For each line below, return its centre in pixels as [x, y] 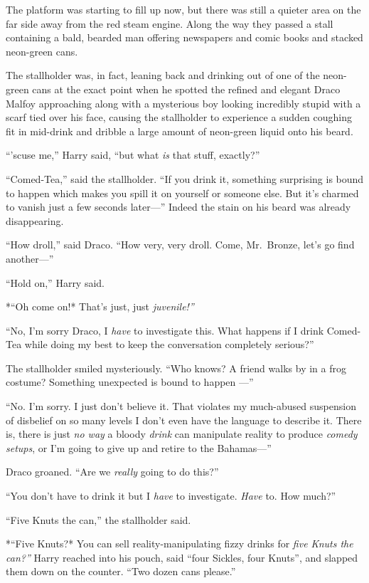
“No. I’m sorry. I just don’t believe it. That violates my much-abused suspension [181, 406]
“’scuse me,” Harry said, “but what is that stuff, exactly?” [133, 155]
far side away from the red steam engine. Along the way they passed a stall [170, 23]
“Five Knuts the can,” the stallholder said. [98, 519]
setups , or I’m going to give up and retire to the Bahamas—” [139, 447]
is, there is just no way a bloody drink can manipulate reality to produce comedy [182, 434]
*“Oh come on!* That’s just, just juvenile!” [100, 306]
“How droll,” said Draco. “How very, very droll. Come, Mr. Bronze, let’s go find [180, 245]
